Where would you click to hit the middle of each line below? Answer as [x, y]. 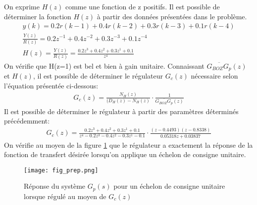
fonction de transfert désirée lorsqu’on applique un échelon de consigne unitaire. [125, 154]
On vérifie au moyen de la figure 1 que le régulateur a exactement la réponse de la [128, 144]
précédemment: [27, 121]
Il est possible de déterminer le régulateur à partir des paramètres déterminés [121, 111]
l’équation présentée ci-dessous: [51, 85]
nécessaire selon [214, 75]
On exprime [22, 6]
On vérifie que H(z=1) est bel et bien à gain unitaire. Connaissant [104, 65]
